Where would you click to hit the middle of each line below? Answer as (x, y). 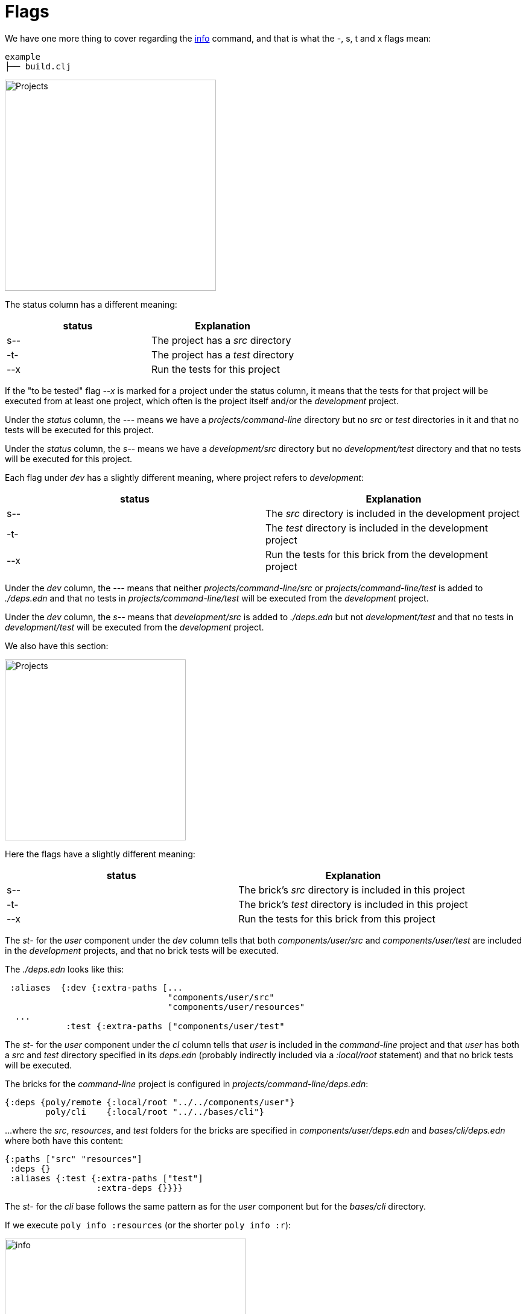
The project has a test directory (223, 354)
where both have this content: (64, 1140)
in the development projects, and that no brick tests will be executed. (142, 950)
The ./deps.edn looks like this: (65, 969)
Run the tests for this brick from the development (377, 554)
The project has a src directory (221, 340)
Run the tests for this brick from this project (337, 919)
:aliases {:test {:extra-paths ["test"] (106, 1178)
